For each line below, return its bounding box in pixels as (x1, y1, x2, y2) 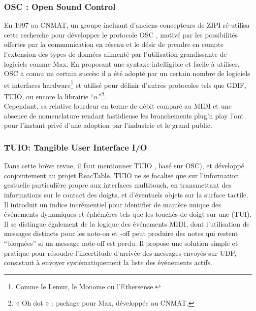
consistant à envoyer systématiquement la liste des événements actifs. (4, 257, 212, 268)
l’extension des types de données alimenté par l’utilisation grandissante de (4, 49, 227, 59)
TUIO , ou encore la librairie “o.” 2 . (4, 90, 106, 101)
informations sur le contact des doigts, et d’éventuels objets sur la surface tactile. (4, 190, 249, 200)
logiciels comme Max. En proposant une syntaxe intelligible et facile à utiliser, (4, 58, 240, 69)
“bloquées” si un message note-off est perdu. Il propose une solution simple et (4, 238, 238, 248)
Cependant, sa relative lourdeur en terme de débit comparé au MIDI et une (4, 101, 232, 111)
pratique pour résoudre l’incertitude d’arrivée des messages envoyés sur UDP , (4, 247, 237, 258)
